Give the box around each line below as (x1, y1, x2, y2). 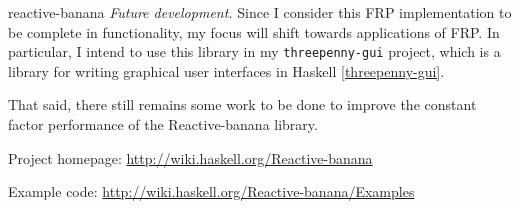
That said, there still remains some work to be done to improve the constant (8, 94, 477, 115)
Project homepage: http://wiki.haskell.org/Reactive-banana (8, 147, 373, 168)
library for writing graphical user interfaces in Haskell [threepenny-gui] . (8, 60, 445, 81)
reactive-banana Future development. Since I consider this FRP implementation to (8, 2, 512, 22)
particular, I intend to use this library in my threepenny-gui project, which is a (8, 41, 501, 62)
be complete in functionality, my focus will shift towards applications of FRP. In (8, 21, 500, 42)
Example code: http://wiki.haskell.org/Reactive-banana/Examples (8, 181, 415, 202)
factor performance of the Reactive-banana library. (8, 114, 318, 135)
